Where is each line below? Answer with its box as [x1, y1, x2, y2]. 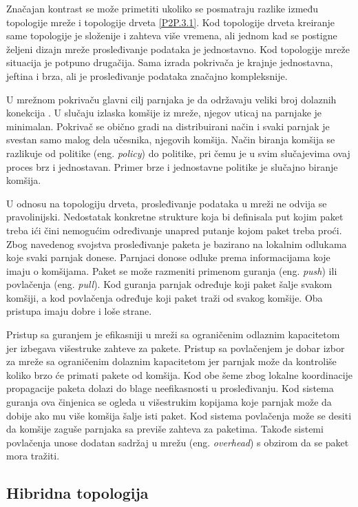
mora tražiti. [6, 448, 60, 463]
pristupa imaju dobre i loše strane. [6, 304, 152, 318]
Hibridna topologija [6, 482, 149, 504]
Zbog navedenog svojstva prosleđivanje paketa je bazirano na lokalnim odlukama [6, 236, 347, 251]
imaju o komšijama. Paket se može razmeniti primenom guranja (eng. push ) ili [6, 263, 337, 278]
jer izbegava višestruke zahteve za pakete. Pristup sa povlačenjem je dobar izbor [6, 340, 345, 355]
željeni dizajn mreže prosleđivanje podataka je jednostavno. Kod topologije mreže [6, 41, 350, 56]
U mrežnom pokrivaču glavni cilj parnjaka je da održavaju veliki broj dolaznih [6, 92, 337, 106]
